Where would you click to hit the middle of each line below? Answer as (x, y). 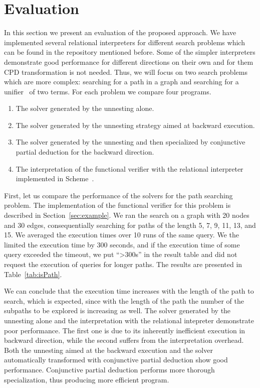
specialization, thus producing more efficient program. (87, 379)
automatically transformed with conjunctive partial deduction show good (116, 360)
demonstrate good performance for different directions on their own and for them (129, 61)
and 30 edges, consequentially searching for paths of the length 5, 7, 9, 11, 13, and (130, 225)
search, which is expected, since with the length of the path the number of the (124, 300)
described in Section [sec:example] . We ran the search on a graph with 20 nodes (127, 215)
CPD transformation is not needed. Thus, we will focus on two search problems (126, 72)
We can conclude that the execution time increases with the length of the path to (129, 291)
